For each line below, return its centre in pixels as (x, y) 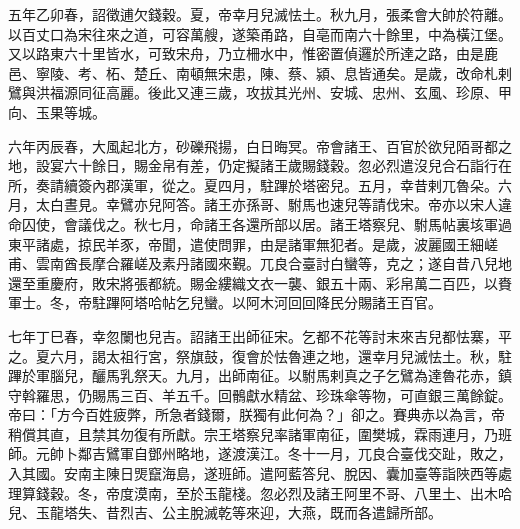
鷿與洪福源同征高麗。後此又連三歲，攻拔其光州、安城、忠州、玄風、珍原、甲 (260, 92)
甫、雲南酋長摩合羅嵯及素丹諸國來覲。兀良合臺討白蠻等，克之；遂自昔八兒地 (260, 263)
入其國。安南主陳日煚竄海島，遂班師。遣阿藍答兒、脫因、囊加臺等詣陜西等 (253, 473)
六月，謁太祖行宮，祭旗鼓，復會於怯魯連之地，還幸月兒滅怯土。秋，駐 (280, 355)
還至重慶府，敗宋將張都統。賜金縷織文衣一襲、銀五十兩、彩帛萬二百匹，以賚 (260, 282)
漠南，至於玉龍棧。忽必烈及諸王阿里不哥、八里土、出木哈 (322, 492)
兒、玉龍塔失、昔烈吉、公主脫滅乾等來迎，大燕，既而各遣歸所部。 (225, 512)
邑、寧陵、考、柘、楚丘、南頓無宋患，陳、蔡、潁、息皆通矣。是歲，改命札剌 (260, 72)
